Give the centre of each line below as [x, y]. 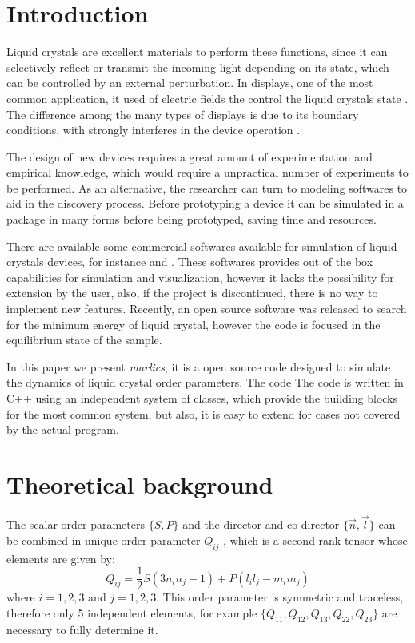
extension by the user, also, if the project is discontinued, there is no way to [192, 293]
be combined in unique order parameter [104, 540]
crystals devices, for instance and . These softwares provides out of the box [190, 262]
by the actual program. [63, 429]
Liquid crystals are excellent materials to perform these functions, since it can [197, 52]
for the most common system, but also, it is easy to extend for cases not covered [204, 413]
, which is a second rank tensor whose [315, 540]
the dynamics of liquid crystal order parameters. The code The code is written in [205, 382]
